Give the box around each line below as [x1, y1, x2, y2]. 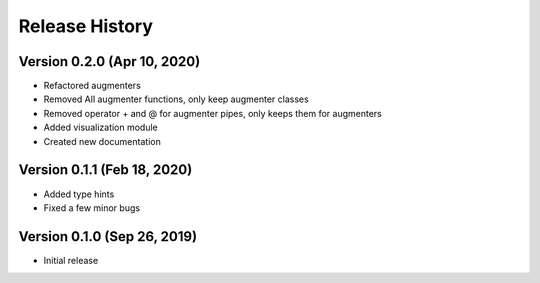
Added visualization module [43, 121, 159, 134]
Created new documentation [43, 135, 162, 147]
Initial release [43, 254, 99, 266]
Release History [18, 15, 154, 37]
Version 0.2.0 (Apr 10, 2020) [18, 53, 201, 70]
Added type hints [43, 188, 115, 200]
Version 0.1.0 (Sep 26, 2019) [18, 228, 198, 245]
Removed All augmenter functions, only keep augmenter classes [43, 93, 309, 105]
